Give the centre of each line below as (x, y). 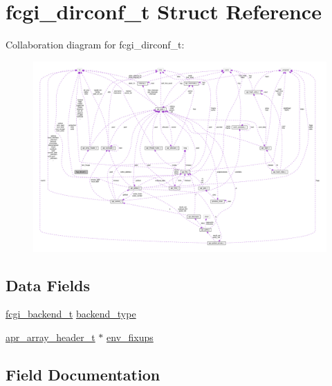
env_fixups (130, 337)
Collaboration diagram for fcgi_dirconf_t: (95, 45)
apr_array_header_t (50, 337)
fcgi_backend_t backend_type (71, 314)
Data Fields (48, 285)
